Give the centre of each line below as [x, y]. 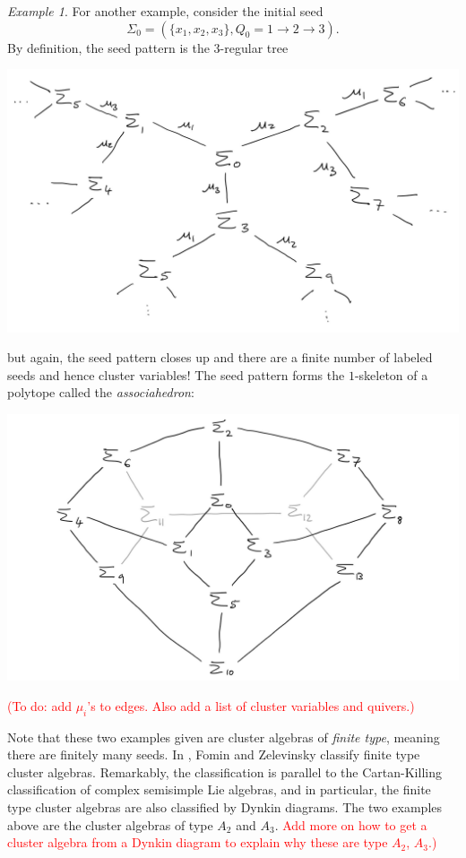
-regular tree [254, 47]
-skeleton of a [391, 374]
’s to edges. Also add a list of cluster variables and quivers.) [251, 705]
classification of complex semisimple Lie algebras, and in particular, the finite [219, 789]
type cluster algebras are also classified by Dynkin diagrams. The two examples [225, 806]
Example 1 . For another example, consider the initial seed [165, 11]
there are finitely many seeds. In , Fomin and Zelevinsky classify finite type [214, 754]
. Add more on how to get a [351, 824]
